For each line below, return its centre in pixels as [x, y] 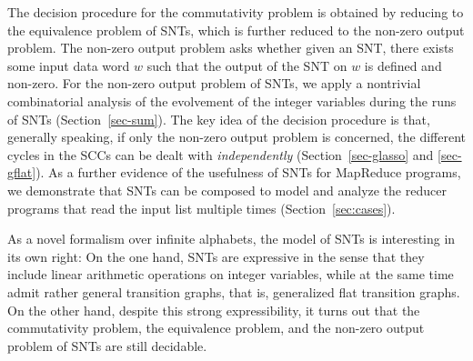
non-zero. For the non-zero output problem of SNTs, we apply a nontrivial [214, 83]
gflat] [22, 172]
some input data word [69, 65]
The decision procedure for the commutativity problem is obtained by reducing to [236, 12]
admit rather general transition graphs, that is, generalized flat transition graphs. [234, 291]
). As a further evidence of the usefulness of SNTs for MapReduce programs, [248, 172]
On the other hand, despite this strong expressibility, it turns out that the [214, 310]
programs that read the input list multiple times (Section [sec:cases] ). [201, 208]
